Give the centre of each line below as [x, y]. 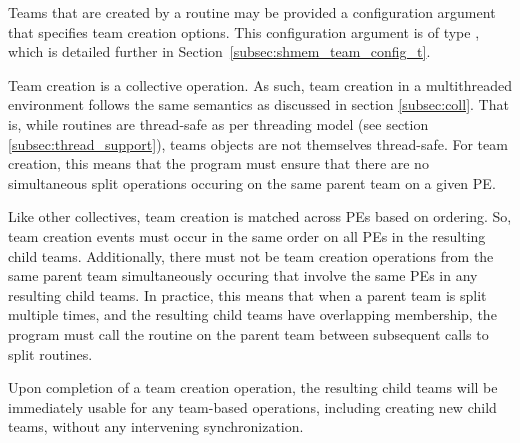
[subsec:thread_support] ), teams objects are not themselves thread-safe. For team [258, 143]
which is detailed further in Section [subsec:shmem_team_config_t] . [219, 51]
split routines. [50, 353]
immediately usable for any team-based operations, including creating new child [252, 406]
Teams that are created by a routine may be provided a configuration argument [252, 12]
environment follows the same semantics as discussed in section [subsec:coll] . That [258, 104]
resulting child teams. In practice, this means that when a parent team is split [247, 294]
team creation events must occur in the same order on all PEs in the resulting [247, 235]
